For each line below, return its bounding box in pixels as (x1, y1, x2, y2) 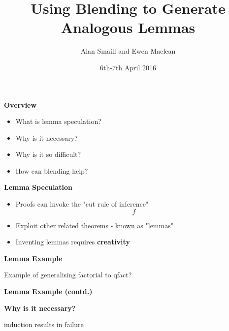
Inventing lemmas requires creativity (15, 237, 130, 247)
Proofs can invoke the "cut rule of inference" (15, 199, 149, 209)
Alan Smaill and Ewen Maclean (80, 46, 176, 56)
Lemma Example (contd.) (4, 286, 93, 297)
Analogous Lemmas (61, 17, 196, 37)
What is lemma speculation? (15, 116, 101, 126)
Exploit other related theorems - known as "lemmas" (15, 220, 173, 230)
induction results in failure (4, 319, 84, 330)
